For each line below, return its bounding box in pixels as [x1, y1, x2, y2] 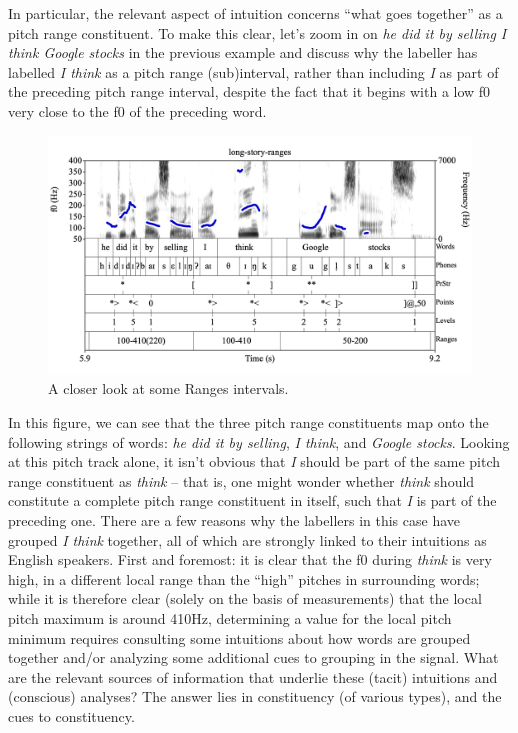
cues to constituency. [8, 705, 135, 726]
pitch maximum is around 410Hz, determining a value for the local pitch [8, 608, 452, 629]
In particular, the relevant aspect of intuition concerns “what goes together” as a [8, 3, 503, 23]
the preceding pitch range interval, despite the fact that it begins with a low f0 [8, 81, 491, 102]
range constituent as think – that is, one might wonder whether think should [8, 470, 475, 491]
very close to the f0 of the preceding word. [8, 100, 267, 121]
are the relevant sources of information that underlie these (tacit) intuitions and [8, 666, 498, 687]
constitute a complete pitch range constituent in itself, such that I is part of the [8, 490, 497, 511]
